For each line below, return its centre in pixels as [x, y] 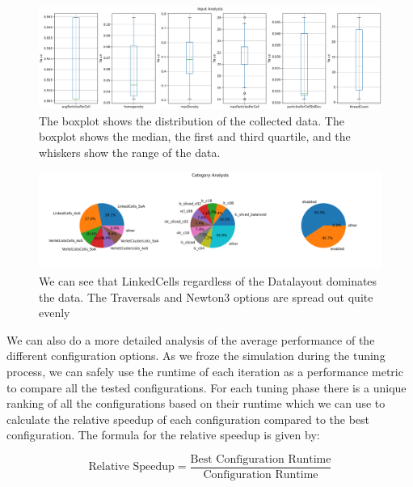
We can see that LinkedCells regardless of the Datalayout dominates [208, 280]
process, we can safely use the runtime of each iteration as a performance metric [205, 371]
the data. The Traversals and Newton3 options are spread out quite [206, 296]
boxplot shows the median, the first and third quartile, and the [195, 136]
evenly [55, 313]
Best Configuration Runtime [261, 459]
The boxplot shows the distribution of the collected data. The [192, 120]
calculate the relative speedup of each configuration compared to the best [188, 419]
